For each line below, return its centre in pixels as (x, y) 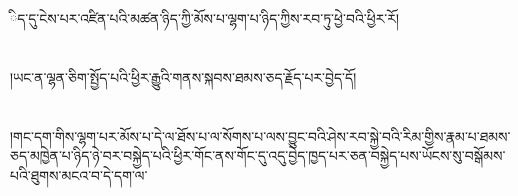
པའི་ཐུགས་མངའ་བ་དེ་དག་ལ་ (79, 174)
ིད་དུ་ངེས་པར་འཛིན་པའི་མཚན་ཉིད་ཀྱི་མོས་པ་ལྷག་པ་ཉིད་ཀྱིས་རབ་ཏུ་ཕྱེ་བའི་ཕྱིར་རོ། (205, 18)
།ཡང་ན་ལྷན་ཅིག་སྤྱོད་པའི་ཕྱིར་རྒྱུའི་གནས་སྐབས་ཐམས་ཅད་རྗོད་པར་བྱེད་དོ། (183, 76)
